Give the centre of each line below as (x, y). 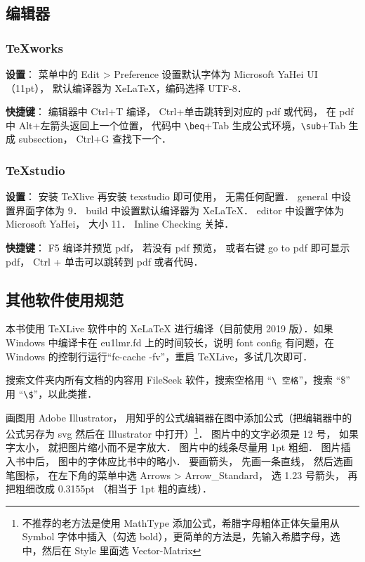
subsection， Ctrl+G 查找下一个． (95, 139)
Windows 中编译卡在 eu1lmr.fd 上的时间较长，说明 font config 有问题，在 (170, 342)
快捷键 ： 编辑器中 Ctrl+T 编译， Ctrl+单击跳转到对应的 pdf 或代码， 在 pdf (180, 111)
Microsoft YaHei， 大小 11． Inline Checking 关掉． (120, 224)
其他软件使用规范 (65, 299)
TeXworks (34, 47)
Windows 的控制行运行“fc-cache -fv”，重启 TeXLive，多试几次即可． (159, 356)
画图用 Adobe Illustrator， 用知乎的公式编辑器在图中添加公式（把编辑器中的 (179, 417)
